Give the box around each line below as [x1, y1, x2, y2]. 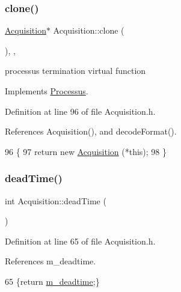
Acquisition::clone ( [53, 24, 124, 37]
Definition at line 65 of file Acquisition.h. [5, 234, 156, 247]
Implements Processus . [5, 85, 88, 97]
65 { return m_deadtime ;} [5, 275, 100, 287]
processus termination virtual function [5, 64, 146, 77]
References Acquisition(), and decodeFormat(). [5, 125, 177, 138]
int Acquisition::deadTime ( [5, 194, 106, 207]
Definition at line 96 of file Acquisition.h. [5, 105, 156, 117]
